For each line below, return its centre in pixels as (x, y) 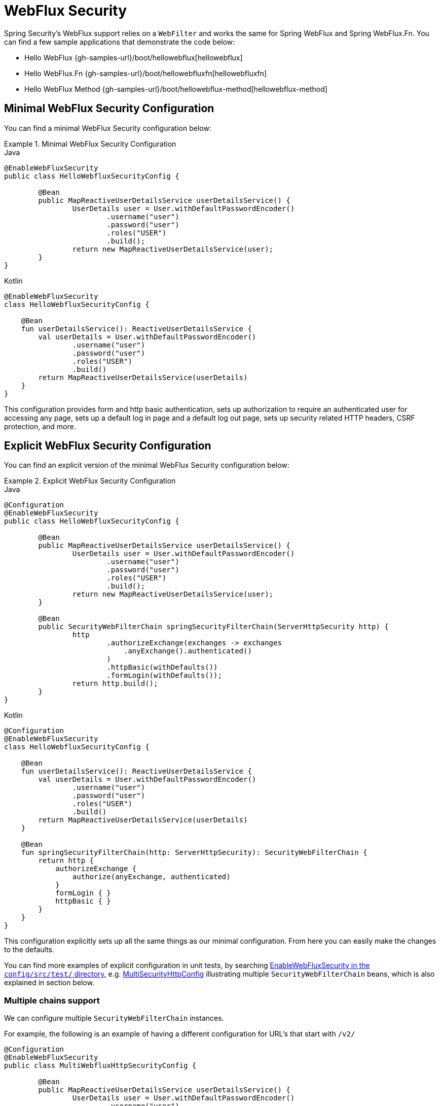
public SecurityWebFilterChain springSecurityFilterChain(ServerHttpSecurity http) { (213, 627)
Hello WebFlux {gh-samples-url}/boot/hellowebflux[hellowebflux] (134, 57)
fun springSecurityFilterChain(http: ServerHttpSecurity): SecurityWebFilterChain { (194, 853)
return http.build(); (115, 684)
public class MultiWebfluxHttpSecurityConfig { (100, 1066)
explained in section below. (49, 983)
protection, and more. (40, 426)
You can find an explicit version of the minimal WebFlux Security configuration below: (147, 465)
